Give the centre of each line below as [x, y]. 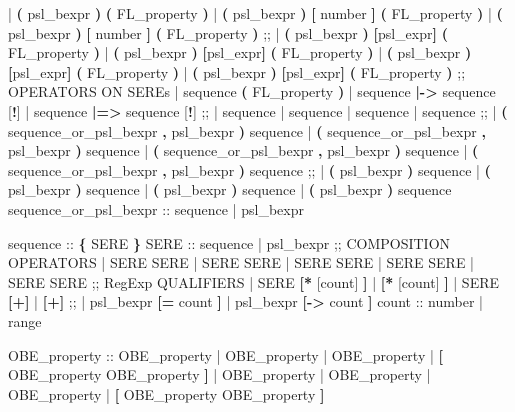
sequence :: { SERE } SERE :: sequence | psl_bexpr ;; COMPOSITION [229, 242]
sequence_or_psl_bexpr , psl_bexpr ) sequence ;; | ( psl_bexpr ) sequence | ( [249, 169]
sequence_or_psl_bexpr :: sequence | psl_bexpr [156, 208]
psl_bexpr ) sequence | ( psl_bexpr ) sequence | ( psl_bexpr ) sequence [230, 189]
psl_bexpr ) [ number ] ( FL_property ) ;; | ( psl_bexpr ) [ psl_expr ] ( [228, 32]
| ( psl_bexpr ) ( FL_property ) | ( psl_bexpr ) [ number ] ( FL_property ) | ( [255, 13]
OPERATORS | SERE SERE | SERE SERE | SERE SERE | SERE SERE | [241, 262]
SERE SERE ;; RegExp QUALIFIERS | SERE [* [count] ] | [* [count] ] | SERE [254, 281]
